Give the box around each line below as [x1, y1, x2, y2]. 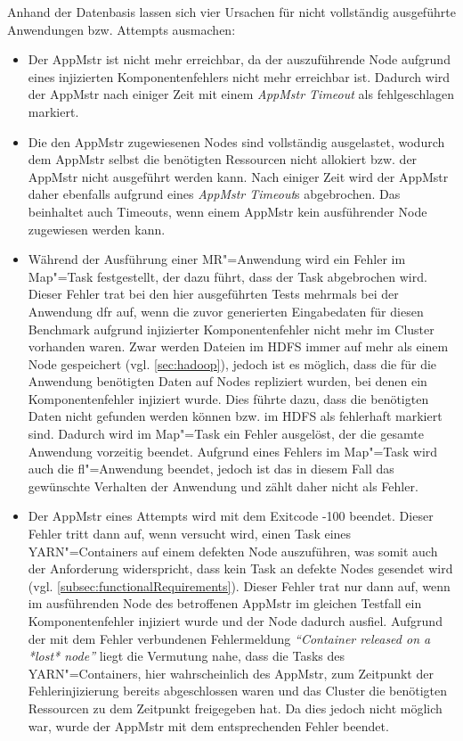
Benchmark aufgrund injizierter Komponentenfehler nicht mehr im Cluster [28, 319, 435, 338]
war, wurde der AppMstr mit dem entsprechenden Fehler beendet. [28, 716, 389, 735]
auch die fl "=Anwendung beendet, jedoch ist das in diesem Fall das [28, 459, 394, 478]
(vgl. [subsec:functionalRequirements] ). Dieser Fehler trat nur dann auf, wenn [28, 576, 451, 595]
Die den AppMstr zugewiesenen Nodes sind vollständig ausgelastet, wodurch [28, 132, 445, 151]
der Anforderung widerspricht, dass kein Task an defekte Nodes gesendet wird [28, 559, 453, 578]
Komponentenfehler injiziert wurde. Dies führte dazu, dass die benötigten [28, 389, 429, 408]
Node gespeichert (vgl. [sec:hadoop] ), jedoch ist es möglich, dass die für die [28, 354, 437, 373]
